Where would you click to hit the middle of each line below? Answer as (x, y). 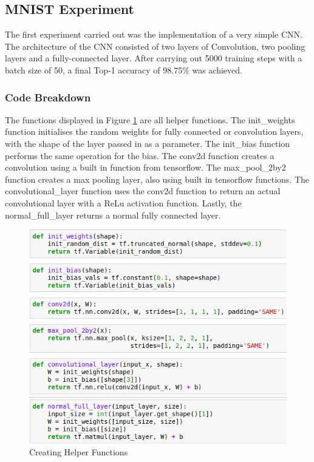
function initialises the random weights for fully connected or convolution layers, (154, 131)
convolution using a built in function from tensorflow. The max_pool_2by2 (145, 167)
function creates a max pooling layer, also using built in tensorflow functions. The (157, 179)
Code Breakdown (48, 97)
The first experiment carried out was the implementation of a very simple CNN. (154, 34)
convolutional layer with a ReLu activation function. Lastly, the (123, 202)
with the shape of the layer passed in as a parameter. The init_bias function (148, 143)
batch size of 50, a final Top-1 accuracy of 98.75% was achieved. (124, 70)
